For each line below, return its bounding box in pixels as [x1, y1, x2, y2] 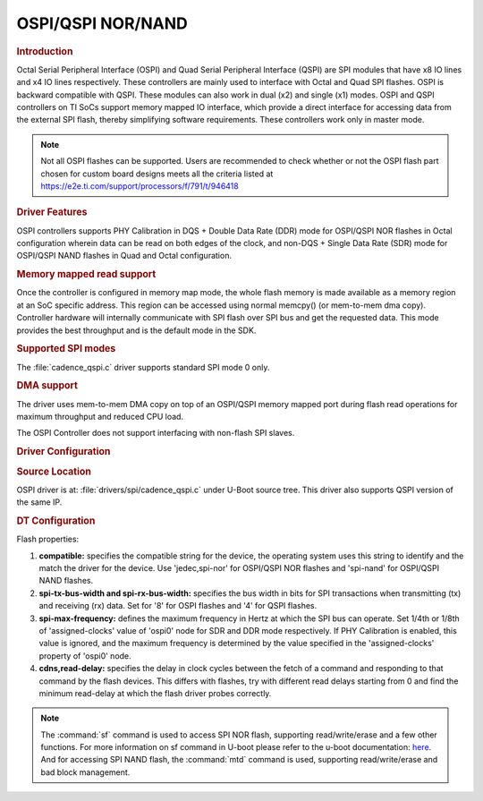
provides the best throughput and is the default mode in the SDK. [16, 325, 257, 336]
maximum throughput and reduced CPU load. [16, 412, 183, 422]
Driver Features [16, 206, 88, 218]
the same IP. [16, 497, 63, 507]
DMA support [16, 379, 78, 392]
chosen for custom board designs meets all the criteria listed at [40, 168, 274, 179]
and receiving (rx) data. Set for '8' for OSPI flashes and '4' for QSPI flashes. [38, 601, 318, 611]
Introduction [16, 45, 73, 57]
